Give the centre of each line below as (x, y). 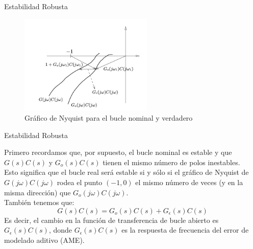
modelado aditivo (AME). (44, 240)
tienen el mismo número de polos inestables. (171, 162)
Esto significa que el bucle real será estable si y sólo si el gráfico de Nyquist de (127, 172)
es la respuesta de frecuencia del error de (185, 230)
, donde (60, 230)
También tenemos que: (39, 202)
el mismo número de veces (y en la (189, 182)
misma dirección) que (37, 192)
